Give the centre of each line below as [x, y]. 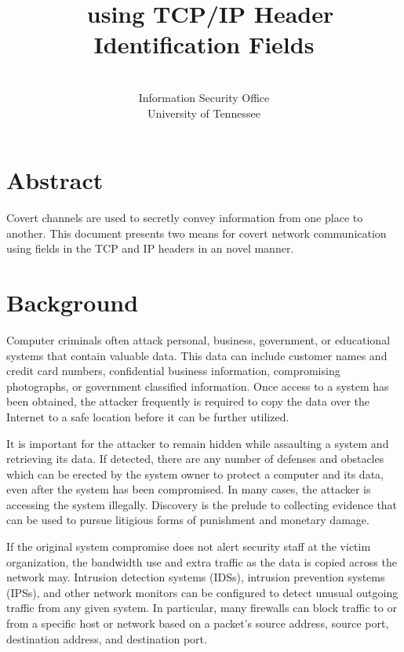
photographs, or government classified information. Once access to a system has [198, 386]
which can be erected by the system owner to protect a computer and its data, [195, 474]
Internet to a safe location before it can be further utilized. [148, 416]
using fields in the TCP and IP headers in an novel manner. [150, 248]
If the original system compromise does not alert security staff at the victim [189, 546]
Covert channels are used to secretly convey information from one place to [185, 218]
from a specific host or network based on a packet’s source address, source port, [198, 623]
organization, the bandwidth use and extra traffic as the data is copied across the [202, 561]
